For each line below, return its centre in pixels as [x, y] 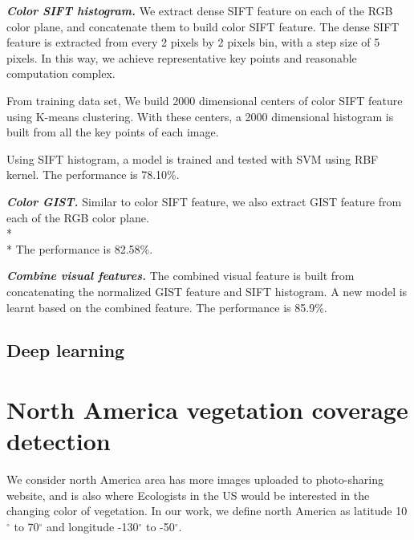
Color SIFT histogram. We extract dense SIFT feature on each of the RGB [200, 10]
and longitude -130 [93, 526]
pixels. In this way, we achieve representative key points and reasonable [182, 57]
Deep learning [66, 350]
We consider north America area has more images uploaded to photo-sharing [195, 479]
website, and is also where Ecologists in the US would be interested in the [188, 495]
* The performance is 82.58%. [80, 248]
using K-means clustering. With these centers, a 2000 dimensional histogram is [200, 116]
